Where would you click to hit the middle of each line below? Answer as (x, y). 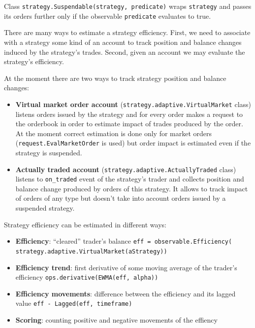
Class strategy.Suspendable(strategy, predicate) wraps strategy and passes (128, 6)
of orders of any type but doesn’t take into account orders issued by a (121, 198)
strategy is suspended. (49, 152)
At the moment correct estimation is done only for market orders (114, 133)
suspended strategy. (45, 208)
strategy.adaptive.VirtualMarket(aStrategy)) (91, 251)
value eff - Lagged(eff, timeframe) (74, 303)
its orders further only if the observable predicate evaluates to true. (108, 16)
